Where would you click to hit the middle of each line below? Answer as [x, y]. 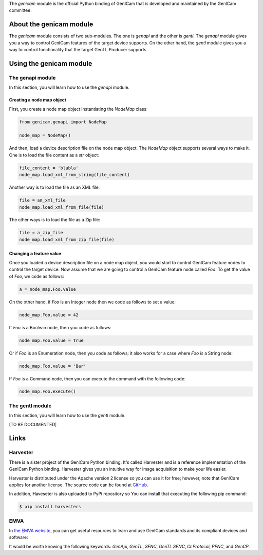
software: [19, 537]
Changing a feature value [35, 254]
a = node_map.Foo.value [48, 289]
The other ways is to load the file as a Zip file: [55, 220]
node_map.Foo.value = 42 [49, 315]
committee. [20, 10]
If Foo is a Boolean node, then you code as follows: [60, 327]
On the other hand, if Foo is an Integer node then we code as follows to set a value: [92, 302]
